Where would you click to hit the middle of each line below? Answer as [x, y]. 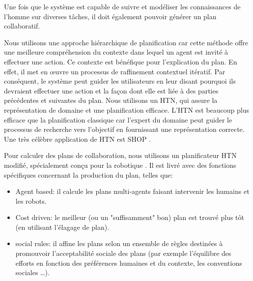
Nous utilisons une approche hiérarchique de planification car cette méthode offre [126, 42]
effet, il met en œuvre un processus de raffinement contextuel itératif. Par [115, 71]
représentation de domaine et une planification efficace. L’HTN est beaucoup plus [127, 109]
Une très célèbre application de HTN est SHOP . [78, 139]
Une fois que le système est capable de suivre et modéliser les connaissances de [122, 6]
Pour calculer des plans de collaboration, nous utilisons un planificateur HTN [120, 155]
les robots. [31, 201]
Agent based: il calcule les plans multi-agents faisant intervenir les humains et [132, 191]
